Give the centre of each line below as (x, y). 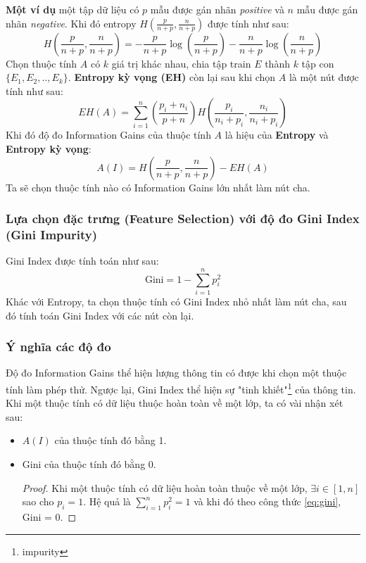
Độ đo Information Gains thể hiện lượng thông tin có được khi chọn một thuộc (176, 373)
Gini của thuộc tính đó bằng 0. (89, 464)
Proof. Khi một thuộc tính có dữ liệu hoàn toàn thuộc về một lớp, (165, 487)
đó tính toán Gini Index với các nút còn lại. (100, 315)
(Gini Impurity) (51, 234)
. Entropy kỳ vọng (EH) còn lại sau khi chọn (172, 77)
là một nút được (324, 77)
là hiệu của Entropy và (277, 135)
